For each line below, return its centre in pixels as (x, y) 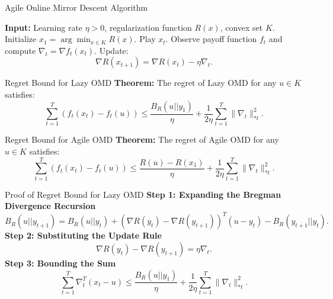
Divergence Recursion (50, 206)
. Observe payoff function (211, 39)
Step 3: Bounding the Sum (60, 263)
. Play (145, 39)
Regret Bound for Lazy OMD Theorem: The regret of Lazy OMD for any (141, 83)
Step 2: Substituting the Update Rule (83, 235)
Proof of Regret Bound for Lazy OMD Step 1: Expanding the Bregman (143, 194)
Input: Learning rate (44, 27)
